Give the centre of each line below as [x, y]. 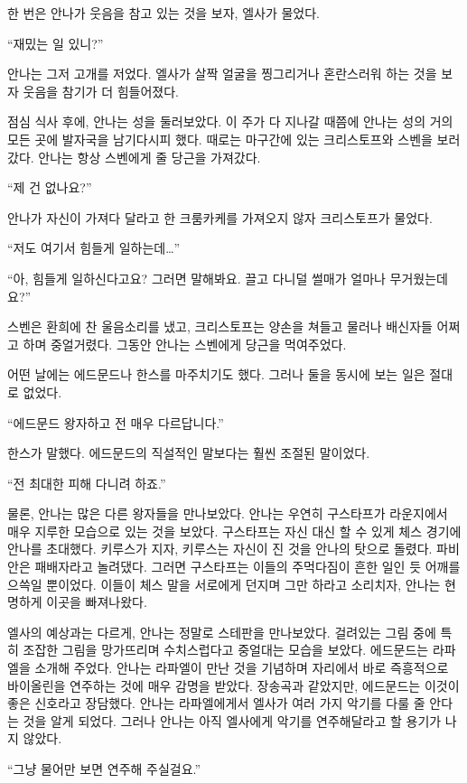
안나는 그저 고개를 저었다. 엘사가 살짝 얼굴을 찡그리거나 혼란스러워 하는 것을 [222, 74]
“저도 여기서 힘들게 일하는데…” [94, 248]
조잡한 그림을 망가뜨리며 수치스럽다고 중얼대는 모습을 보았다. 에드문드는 [226, 650]
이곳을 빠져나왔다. [97, 602]
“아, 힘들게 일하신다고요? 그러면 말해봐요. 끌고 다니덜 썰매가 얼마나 [196, 278]
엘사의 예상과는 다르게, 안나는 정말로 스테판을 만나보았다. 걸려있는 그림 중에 [222, 632]
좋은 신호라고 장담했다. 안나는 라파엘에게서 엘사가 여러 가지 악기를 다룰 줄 [216, 703]
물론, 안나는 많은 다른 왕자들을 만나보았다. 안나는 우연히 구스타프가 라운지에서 [228, 513]
